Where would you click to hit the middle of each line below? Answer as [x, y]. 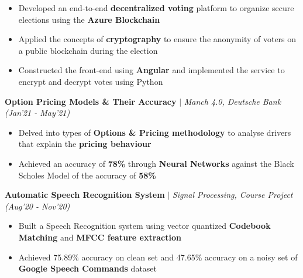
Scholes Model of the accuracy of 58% [87, 175]
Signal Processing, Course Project [233, 195]
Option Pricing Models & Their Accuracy [91, 101]
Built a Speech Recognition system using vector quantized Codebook [144, 226]
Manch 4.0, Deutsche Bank [233, 101]
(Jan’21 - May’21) [37, 113]
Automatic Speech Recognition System [85, 195]
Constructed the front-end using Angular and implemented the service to [151, 70]
